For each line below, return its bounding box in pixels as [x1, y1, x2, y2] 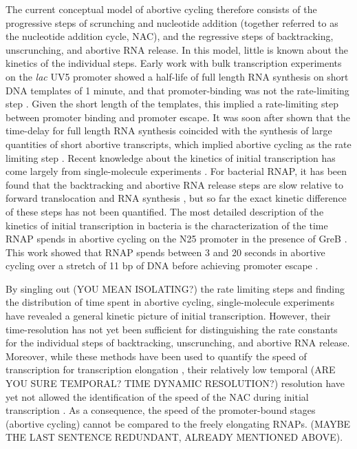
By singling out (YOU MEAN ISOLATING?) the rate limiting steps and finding [6, 281, 345, 295]
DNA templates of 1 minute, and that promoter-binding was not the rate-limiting [6, 83, 349, 97]
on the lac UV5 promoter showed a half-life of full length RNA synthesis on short [6, 69, 349, 83]
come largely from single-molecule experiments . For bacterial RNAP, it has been [6, 164, 347, 178]
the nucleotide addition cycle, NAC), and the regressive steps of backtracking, [6, 29, 334, 43]
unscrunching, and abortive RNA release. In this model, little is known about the [6, 42, 349, 56]
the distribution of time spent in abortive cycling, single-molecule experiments [6, 295, 334, 309]
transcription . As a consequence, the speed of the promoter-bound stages [6, 403, 316, 417]
